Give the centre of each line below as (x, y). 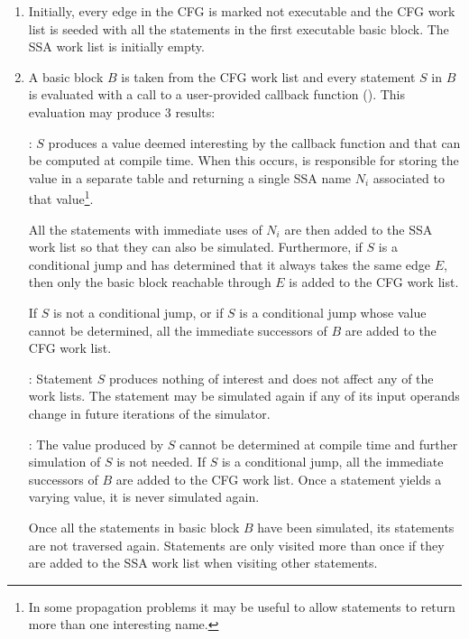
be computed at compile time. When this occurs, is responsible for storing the (244, 160)
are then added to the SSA (359, 229)
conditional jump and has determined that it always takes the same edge (230, 264)
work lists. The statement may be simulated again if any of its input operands (244, 396)
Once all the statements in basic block (134, 527)
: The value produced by (96, 444)
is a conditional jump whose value (333, 312)
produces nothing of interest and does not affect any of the (271, 378)
